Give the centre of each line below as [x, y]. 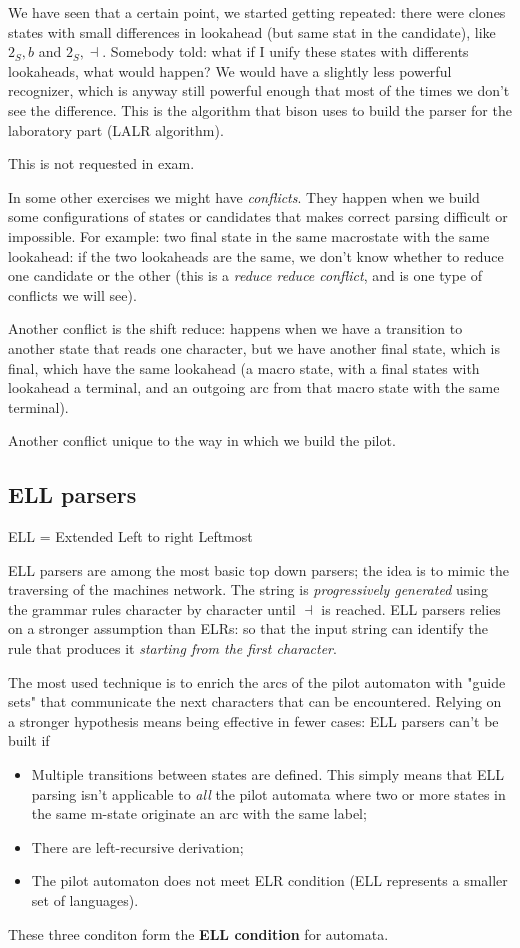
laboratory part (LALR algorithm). [116, 129]
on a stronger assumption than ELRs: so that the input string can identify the [248, 628]
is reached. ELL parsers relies [411, 608]
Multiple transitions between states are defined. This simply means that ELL [267, 774]
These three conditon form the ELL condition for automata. [198, 933]
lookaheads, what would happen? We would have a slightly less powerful [230, 70]
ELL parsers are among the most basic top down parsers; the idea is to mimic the [258, 569]
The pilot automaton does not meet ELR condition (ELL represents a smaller [269, 880]
